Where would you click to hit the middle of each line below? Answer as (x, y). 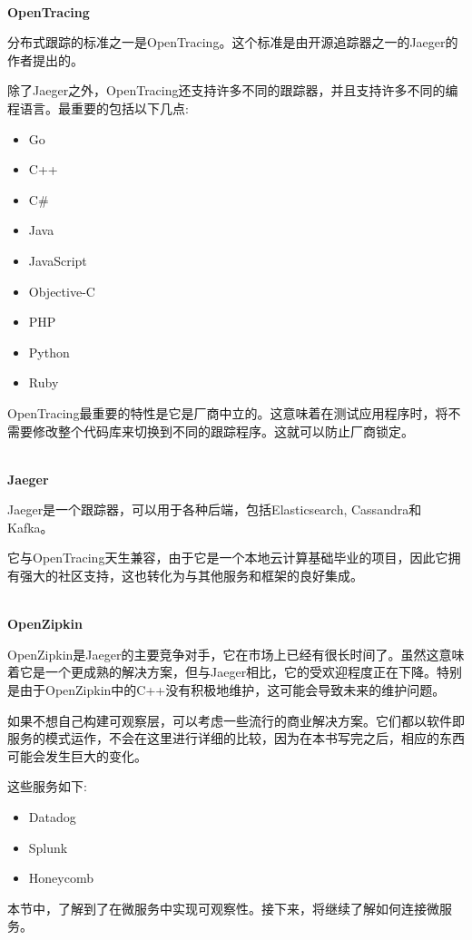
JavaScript (58, 260)
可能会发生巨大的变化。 (77, 755)
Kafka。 (30, 527)
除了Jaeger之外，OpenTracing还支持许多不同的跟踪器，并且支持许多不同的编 (233, 90)
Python (49, 352)
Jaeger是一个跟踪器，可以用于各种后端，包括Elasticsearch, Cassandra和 (215, 509)
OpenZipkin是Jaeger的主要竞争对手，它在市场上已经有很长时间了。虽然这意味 (236, 654)
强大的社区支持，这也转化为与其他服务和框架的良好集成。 (191, 576)
